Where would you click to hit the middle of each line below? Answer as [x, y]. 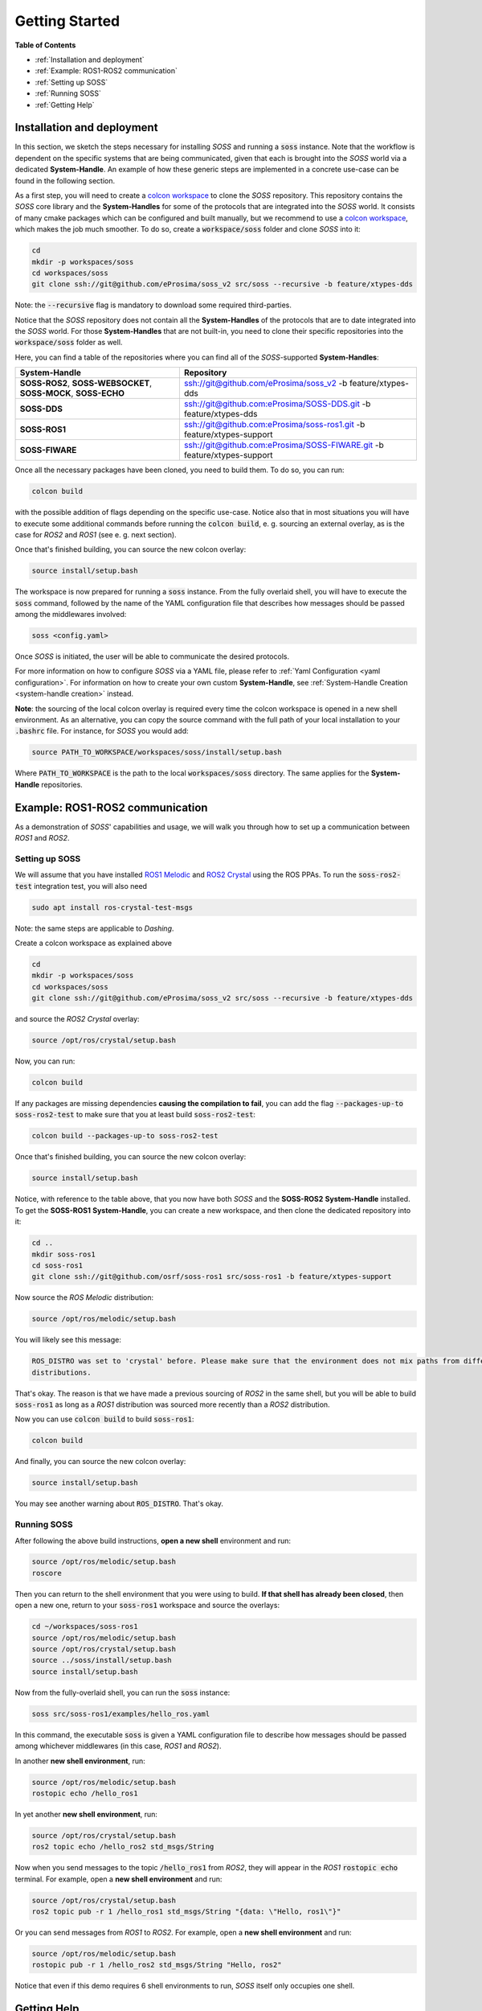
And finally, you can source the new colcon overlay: [100, 1462]
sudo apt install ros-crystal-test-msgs [112, 907]
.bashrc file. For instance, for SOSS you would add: [102, 731]
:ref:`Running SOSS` [68, 93]
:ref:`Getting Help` [65, 105]
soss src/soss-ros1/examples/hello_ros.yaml [121, 1714]
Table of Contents [45, 45]
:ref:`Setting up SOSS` [71, 82]
